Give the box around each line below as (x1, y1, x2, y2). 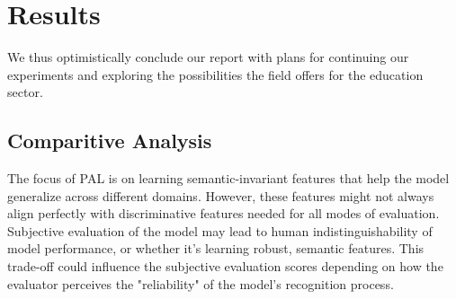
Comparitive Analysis (7, 127, 212, 154)
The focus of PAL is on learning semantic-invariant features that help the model (7, 169, 450, 188)
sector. (7, 83, 43, 101)
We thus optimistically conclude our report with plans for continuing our (7, 48, 409, 66)
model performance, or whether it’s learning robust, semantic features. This (7, 239, 425, 258)
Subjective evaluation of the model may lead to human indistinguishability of (7, 221, 433, 240)
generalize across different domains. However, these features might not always (7, 186, 434, 205)
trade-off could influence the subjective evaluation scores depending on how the (7, 257, 443, 276)
